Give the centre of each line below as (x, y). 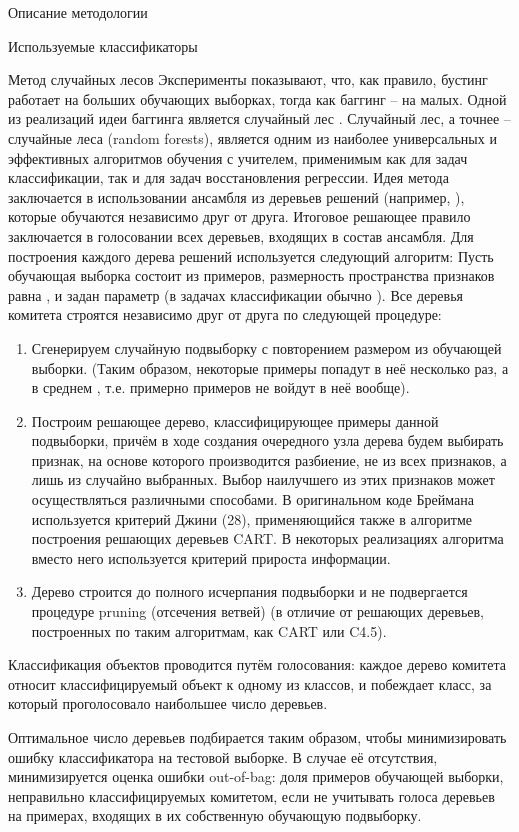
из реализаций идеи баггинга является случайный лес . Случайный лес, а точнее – (259, 118)
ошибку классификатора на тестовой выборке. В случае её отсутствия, (223, 756)
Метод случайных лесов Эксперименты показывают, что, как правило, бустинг (248, 79)
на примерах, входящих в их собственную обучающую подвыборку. (215, 815)
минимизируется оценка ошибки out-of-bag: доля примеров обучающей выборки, (256, 776)
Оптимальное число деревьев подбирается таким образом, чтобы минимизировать (257, 737)
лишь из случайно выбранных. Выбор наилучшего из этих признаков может (263, 479)
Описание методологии (78, 12)
